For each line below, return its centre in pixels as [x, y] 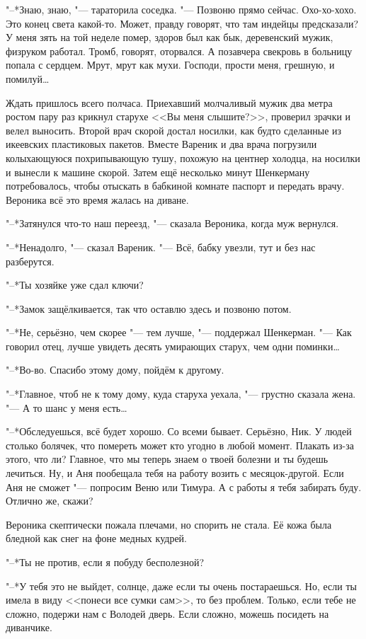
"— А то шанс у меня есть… [67, 407]
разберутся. [30, 261]
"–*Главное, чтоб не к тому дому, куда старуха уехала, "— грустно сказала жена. [181, 394]
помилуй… [28, 78]
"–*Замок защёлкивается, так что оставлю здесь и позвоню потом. [149, 308]
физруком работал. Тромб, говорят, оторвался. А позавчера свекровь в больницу [179, 51]
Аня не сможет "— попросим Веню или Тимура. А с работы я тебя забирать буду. [184, 487]
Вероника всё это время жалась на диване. [97, 199]
